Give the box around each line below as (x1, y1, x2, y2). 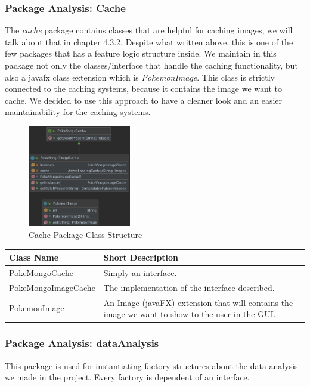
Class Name (9, 251, 59, 264)
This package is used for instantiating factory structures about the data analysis (5, 359, 298, 371)
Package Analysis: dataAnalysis (5, 336, 159, 351)
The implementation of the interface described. (103, 281, 275, 293)
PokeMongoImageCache (9, 281, 95, 293)
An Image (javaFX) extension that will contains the (103, 296, 293, 308)
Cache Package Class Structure (29, 228, 142, 240)
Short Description (103, 251, 179, 264)
